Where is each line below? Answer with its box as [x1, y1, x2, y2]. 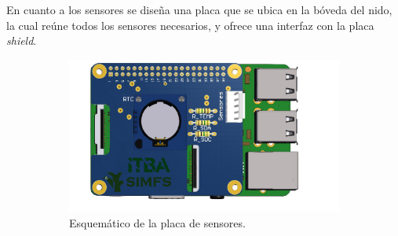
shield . [6, 32, 37, 49]
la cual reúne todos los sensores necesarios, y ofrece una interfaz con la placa [6, 17, 374, 33]
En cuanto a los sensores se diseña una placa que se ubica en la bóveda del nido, [6, 2, 393, 17]
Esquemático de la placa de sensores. [69, 214, 246, 230]
